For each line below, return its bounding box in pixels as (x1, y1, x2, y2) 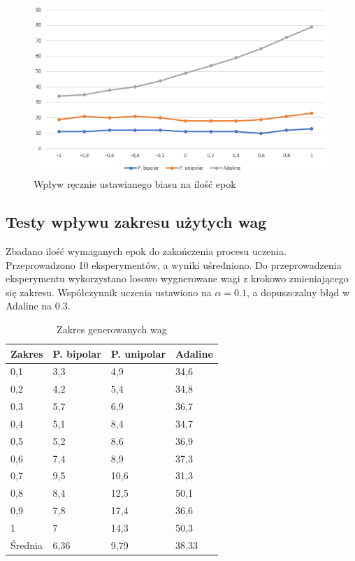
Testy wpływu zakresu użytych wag (6, 211, 267, 233)
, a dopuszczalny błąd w (246, 284, 350, 299)
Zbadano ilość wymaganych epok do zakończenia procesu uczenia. (6, 244, 287, 258)
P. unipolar (110, 346, 166, 360)
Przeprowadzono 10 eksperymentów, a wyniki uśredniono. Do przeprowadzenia (6, 257, 342, 272)
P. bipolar (52, 346, 101, 360)
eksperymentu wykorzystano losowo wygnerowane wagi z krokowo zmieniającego (6, 271, 349, 286)
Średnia (10, 537, 43, 552)
